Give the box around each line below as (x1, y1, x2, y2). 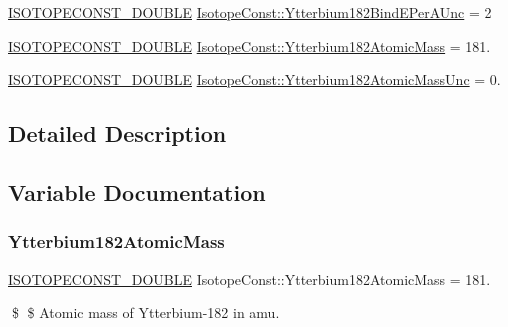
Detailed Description (8, 118, 227, 149)
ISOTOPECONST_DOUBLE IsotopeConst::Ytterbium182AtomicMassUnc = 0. (8, 69, 501, 90)
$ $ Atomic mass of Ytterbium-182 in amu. (11, 302, 280, 323)
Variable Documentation (8, 176, 266, 207)
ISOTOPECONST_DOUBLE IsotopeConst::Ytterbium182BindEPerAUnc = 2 (8, 2, 492, 22)
